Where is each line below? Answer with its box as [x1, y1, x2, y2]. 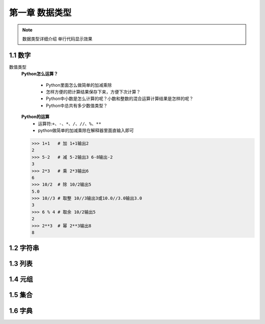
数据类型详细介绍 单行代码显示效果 [22, 36, 93, 42]
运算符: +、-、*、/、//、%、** [38, 121, 102, 126]
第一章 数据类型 [9, 7, 72, 18]
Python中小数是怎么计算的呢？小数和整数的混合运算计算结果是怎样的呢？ [46, 96, 194, 101]
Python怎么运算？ [21, 71, 58, 77]
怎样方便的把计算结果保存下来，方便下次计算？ [46, 89, 141, 95]
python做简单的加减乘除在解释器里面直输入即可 [38, 127, 134, 133]
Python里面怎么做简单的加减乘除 [46, 82, 112, 88]
